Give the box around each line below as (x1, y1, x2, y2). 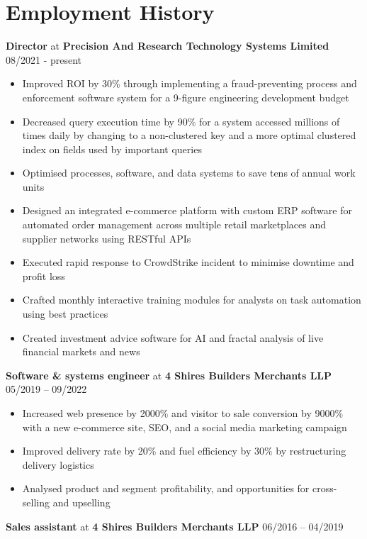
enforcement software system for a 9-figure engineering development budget (22, 89, 349, 104)
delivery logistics (22, 457, 94, 472)
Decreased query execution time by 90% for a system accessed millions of (22, 113, 340, 128)
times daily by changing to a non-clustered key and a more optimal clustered (22, 128, 356, 143)
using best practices (22, 306, 108, 321)
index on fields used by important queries (22, 141, 202, 156)
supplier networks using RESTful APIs (22, 230, 191, 245)
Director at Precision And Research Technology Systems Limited (6, 38, 329, 53)
